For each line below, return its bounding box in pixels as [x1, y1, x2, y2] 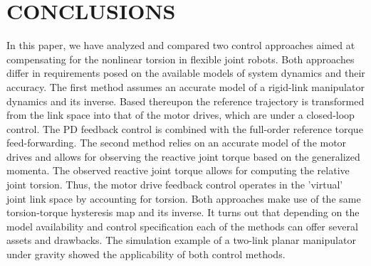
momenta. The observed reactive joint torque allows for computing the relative [6, 163, 350, 178]
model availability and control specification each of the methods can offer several [6, 218, 358, 233]
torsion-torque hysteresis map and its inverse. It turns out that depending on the [6, 205, 360, 220]
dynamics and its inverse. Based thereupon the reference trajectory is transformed [6, 93, 365, 108]
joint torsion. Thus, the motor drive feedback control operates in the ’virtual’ [6, 177, 343, 192]
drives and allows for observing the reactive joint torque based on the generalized [6, 149, 360, 164]
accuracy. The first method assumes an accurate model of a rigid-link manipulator [6, 79, 365, 94]
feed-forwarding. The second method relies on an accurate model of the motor [6, 135, 347, 150]
